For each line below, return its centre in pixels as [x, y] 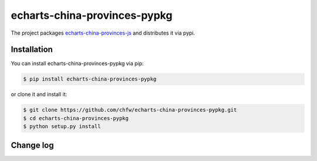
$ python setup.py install [62, 127]
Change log [32, 145]
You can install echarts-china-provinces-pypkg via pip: [77, 63]
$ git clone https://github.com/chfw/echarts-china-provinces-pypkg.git [130, 110]
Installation [32, 50]
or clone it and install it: [39, 95]
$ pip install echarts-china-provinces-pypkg [90, 79]
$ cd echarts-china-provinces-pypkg [76, 118]
